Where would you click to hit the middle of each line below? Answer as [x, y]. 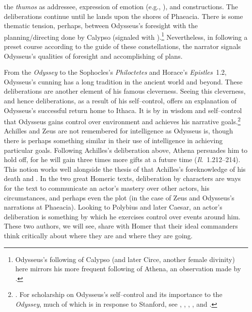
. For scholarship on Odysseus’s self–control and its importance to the [119, 294]
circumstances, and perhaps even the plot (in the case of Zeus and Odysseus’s [119, 197]
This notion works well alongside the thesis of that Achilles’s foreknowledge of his [125, 169]
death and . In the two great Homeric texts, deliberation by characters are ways [122, 178]
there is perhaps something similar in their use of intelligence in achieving [113, 140]
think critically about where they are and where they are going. [98, 235]
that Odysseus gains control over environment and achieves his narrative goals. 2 [122, 121]
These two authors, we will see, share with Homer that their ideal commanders [121, 226]
